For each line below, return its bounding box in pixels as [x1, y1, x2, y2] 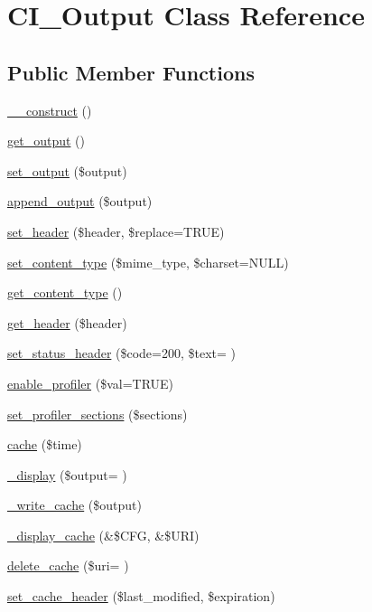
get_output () [7, 131, 85, 150]
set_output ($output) [7, 161, 127, 180]
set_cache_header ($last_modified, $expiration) [7, 587, 275, 606]
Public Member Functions [7, 58, 255, 86]
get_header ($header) [7, 313, 127, 332]
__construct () [7, 100, 92, 119]
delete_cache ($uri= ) [7, 556, 129, 575]
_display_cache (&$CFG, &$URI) [7, 525, 200, 544]
